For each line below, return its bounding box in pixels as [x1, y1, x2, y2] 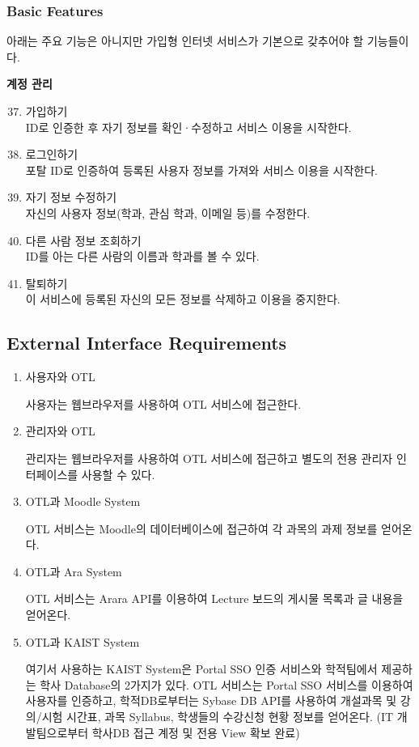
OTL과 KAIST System [25, 633, 140, 650]
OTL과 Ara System [25, 562, 122, 579]
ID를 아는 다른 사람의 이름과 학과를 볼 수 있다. [25, 248, 260, 265]
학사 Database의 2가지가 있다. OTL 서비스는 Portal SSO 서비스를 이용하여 [40, 676, 413, 693]
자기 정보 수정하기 [25, 189, 117, 206]
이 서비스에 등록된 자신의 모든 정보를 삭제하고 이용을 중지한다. [25, 291, 341, 308]
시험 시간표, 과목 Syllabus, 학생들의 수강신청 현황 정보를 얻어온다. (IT [41, 708, 394, 725]
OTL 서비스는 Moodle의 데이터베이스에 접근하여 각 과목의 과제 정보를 [25, 520, 378, 537]
